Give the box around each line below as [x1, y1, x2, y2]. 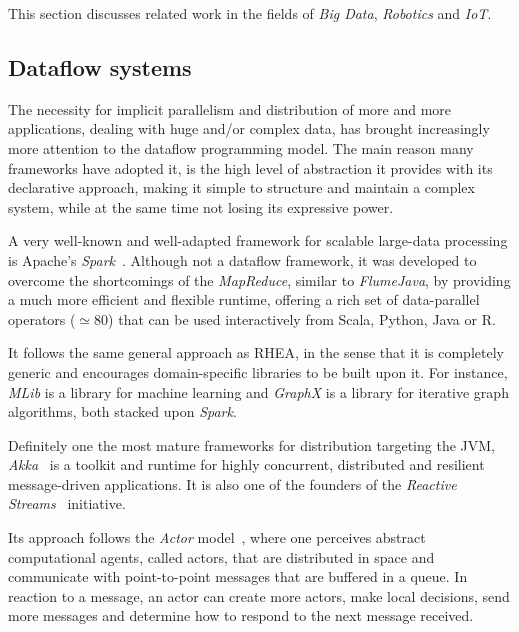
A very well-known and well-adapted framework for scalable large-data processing [8, 230, 508, 251]
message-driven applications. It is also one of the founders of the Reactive [8, 473, 457, 494]
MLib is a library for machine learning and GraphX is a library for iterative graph [8, 381, 509, 402]
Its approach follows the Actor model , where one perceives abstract [8, 527, 426, 548]
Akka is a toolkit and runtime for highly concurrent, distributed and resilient [8, 454, 485, 475]
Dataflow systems [8, 51, 192, 82]
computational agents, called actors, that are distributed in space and [8, 546, 435, 567]
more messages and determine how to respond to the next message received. [8, 605, 474, 626]
